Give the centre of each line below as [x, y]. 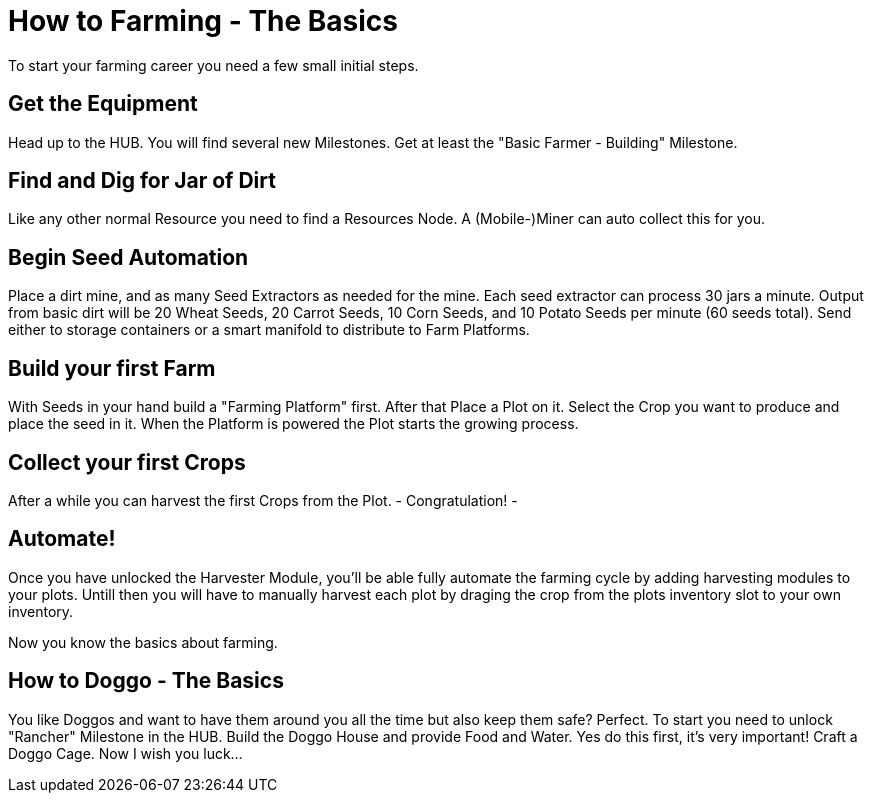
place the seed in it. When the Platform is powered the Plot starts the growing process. [293, 424]
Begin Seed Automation [128, 257]
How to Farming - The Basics [203, 21]
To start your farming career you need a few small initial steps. [213, 65]
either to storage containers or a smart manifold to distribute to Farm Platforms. [269, 330]
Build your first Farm [112, 368]
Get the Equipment [103, 104]
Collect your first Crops [127, 462]
